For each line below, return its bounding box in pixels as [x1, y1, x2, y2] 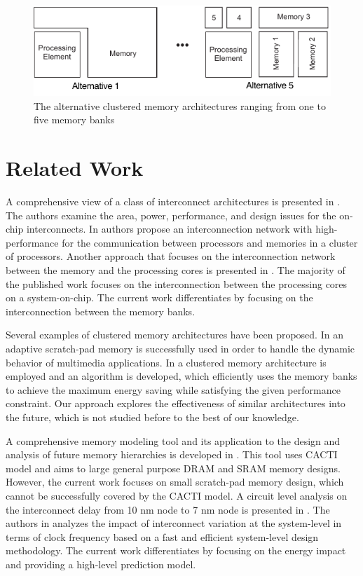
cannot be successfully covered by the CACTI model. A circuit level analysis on [6, 488, 348, 502]
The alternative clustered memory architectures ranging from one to [34, 98, 326, 113]
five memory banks [34, 112, 115, 127]
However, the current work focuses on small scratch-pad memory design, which [6, 474, 344, 489]
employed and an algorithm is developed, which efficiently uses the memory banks [6, 369, 357, 383]
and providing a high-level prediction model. [6, 556, 196, 571]
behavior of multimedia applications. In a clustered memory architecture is [6, 355, 327, 369]
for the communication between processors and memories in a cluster [62, 235, 358, 249]
